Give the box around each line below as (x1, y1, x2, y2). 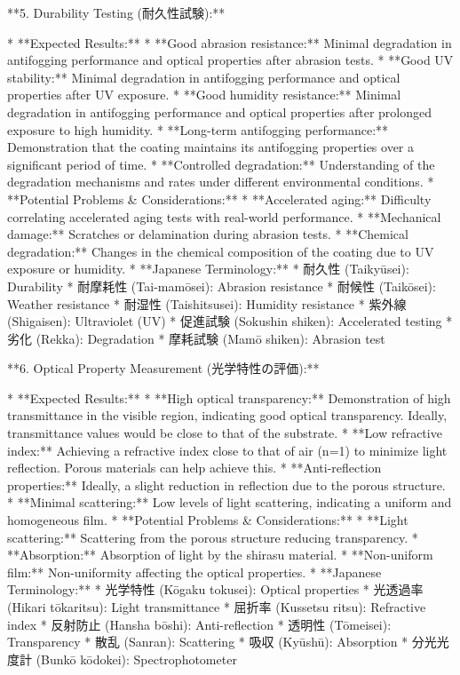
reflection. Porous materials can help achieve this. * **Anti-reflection (7, 458, 382, 477)
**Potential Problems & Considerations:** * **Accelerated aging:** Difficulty (7, 189, 432, 208)
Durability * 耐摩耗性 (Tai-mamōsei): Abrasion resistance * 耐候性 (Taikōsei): (7, 276, 436, 295)
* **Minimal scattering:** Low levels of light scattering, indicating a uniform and (7, 493, 452, 512)
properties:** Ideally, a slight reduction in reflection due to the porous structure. (7, 475, 446, 494)
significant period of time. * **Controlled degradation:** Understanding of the (7, 155, 435, 173)
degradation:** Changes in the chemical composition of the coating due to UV (7, 242, 434, 260)
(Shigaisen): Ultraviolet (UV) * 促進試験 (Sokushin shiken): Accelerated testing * (7, 312, 453, 330)
